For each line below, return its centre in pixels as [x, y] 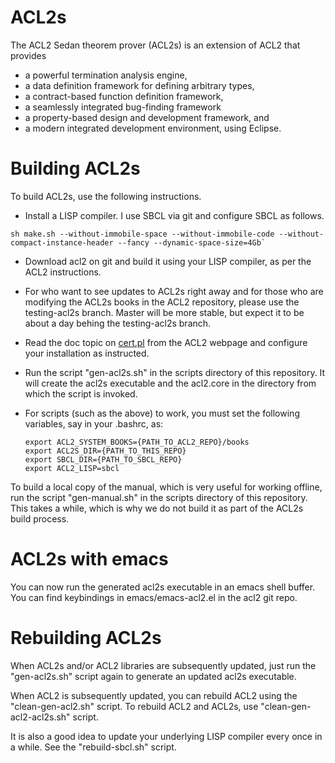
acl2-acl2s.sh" [40, 717]
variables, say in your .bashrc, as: [94, 423]
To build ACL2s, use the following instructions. [106, 196]
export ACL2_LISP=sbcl [72, 468]
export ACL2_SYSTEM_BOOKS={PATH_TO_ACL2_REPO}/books [137, 442]
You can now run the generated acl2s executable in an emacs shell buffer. [163, 587]
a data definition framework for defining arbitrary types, [139, 85]
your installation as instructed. [87, 353]
